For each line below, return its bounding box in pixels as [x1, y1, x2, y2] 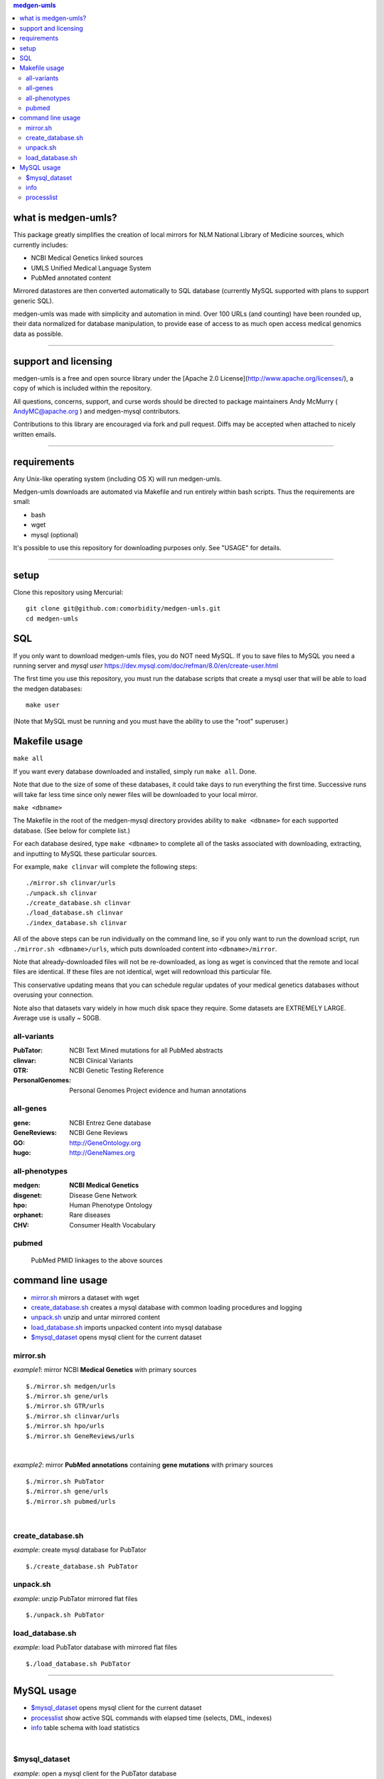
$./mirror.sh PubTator [26, 1477, 105, 1485]
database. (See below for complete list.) [13, 826, 131, 835]
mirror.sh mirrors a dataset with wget [31, 1293, 139, 1302]
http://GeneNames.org [69, 1149, 135, 1157]
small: [13, 497, 31, 506]
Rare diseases [69, 1210, 111, 1220]
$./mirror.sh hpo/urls [26, 1422, 105, 1430]
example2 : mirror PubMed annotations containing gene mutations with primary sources [13, 1461, 274, 1469]
